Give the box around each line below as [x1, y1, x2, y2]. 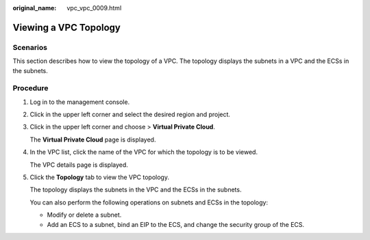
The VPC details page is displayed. [29, 161, 128, 169]
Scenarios [12, 42, 48, 52]
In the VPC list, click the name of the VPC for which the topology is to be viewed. [29, 148, 258, 157]
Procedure [12, 83, 49, 93]
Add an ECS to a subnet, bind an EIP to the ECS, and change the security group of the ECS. [47, 220, 305, 228]
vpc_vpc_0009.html [66, 4, 122, 12]
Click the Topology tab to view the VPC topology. [29, 173, 169, 181]
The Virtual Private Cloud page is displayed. [29, 135, 156, 144]
